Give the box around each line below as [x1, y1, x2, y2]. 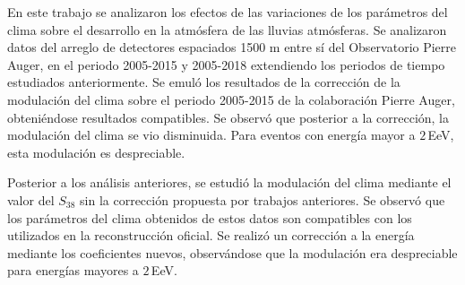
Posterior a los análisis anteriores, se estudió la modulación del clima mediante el [7, 173, 452, 192]
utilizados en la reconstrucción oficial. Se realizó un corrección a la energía [7, 226, 415, 245]
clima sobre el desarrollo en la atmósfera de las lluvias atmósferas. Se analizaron [7, 20, 447, 39]
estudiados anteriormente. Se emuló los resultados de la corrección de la [7, 73, 400, 91]
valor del [7, 190, 55, 209]
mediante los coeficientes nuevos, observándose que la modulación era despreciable [7, 243, 458, 262]
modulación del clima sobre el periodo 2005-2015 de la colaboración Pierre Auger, [7, 90, 455, 108]
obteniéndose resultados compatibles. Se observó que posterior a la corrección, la [7, 108, 450, 126]
